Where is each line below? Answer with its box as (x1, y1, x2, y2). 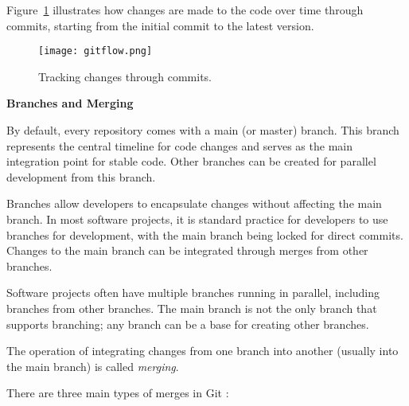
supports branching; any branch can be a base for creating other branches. (6, 315, 369, 332)
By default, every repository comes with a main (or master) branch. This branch (6, 122, 399, 139)
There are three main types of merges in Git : (6, 385, 229, 401)
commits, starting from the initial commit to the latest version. (6, 17, 314, 33)
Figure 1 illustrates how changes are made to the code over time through (6, 2, 364, 18)
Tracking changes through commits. (38, 68, 212, 84)
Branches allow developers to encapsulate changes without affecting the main (6, 195, 382, 212)
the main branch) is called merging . (6, 357, 179, 374)
